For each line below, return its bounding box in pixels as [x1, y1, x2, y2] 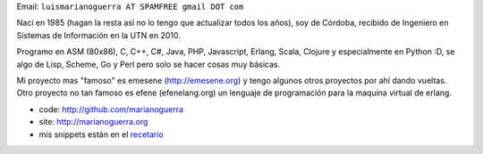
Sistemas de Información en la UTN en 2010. [16, 29, 181, 40]
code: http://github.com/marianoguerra [38, 103, 183, 115]
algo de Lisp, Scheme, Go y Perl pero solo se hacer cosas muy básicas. [16, 59, 281, 69]
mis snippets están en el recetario [38, 129, 165, 140]
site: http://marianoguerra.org [38, 117, 148, 127]
